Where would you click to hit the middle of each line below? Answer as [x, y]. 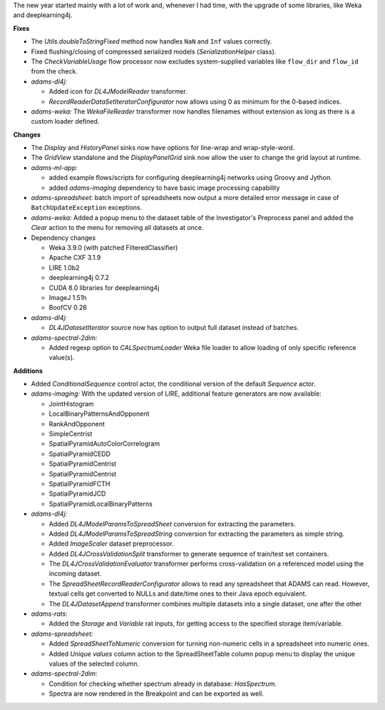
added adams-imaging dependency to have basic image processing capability [164, 187]
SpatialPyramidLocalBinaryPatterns [101, 504]
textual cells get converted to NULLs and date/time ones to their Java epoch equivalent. [178, 594]
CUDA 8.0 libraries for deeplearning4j [104, 287]
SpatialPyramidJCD [77, 494]
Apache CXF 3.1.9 [75, 258]
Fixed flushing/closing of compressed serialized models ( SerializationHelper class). [154, 51]
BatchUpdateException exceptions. [87, 208]
